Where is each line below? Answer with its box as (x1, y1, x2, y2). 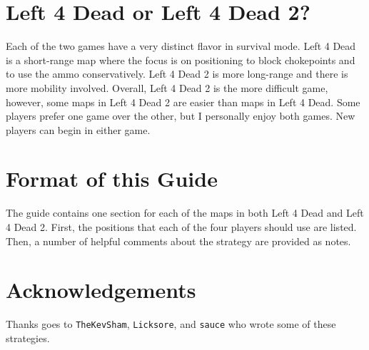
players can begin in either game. (6, 122, 151, 137)
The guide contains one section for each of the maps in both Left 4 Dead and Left (6, 205, 364, 220)
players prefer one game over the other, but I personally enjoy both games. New (6, 108, 355, 123)
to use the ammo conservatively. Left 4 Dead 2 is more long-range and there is (6, 66, 348, 81)
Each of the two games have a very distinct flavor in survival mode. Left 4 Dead (6, 38, 356, 53)
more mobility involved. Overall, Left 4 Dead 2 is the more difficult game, (6, 80, 328, 95)
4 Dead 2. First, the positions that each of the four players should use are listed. (6, 220, 357, 234)
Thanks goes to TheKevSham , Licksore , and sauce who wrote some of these (6, 316, 336, 331)
